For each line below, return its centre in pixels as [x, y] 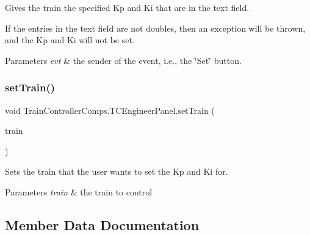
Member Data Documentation [102, 224]
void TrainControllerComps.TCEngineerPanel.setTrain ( [110, 110]
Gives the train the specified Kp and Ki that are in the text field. [127, 7]
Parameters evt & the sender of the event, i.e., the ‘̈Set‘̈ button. [123, 60]
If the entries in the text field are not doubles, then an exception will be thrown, [155, 28]
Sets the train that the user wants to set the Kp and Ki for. [117, 171]
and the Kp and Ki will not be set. [70, 40]
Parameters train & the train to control [79, 191]
